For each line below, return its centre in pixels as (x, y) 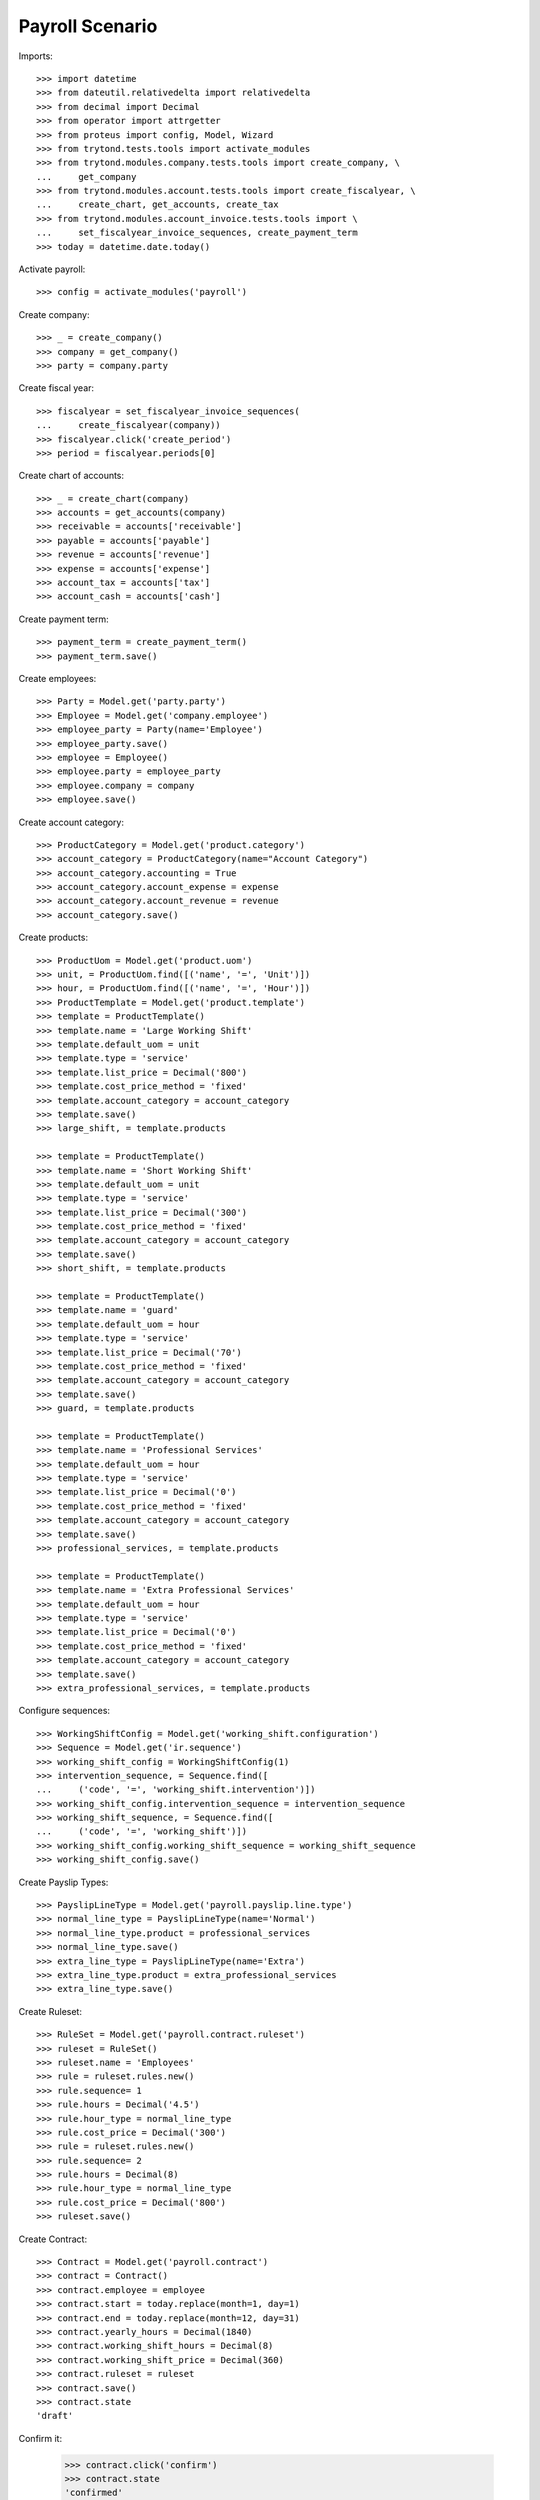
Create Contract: (53, 2239)
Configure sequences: (64, 1711)
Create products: (53, 937)
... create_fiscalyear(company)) (129, 425)
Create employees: (57, 678)
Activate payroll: (52, 269)
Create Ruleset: (50, 2011)
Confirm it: (40, 2438)
